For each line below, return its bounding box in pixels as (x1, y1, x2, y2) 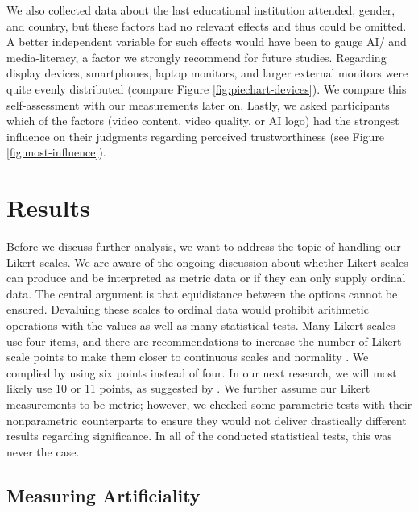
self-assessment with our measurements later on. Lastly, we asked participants (6, 96, 390, 113)
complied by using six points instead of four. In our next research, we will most (6, 364, 397, 381)
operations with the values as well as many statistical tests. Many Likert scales (6, 317, 395, 334)
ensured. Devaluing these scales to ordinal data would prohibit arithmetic (6, 301, 369, 318)
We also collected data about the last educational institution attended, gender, (6, 2, 395, 18)
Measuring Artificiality (6, 482, 201, 507)
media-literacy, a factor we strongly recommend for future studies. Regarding (6, 48, 387, 65)
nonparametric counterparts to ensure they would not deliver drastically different (6, 411, 407, 428)
